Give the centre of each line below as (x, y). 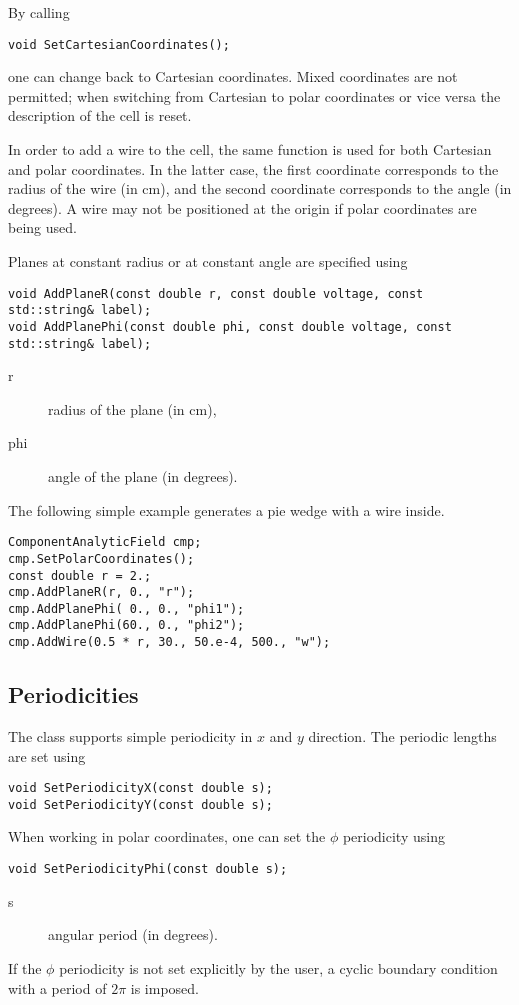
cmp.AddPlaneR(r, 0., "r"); (101, 592)
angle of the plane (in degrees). (143, 476)
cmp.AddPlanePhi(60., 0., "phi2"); (126, 625)
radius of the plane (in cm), (132, 408)
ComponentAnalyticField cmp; (105, 542)
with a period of (57, 987)
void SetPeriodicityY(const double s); (140, 804)
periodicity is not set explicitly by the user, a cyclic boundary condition (278, 967)
